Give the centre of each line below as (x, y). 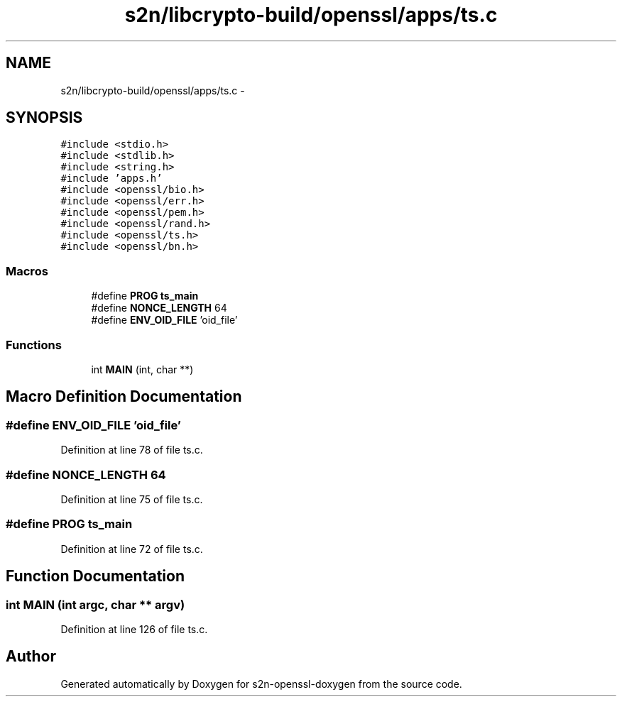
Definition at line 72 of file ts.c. (132, 549)
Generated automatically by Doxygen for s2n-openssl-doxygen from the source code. (261, 684)
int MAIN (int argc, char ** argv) (96, 604)
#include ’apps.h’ (111, 179)
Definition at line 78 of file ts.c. (132, 450)
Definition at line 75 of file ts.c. (132, 499)
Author (31, 657)
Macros (27, 271)
